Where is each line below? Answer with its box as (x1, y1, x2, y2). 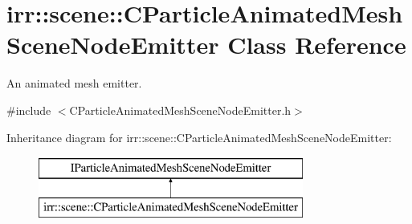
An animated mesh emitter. (6, 75, 142, 92)
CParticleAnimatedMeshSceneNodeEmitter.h (69, 101, 292, 118)
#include (6, 101, 51, 118)
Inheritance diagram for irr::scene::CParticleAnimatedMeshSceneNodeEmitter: (6, 128, 392, 145)
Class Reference (227, 28, 406, 61)
